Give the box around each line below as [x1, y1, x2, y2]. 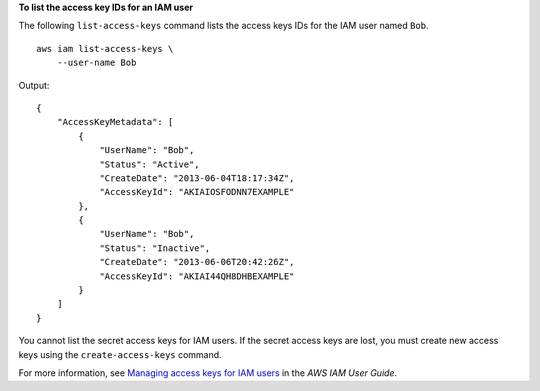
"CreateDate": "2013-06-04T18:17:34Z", [99, 172, 295, 184]
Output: [18, 79, 50, 91]
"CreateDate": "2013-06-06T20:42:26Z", [99, 256, 295, 268]
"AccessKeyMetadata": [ [56, 116, 174, 128]
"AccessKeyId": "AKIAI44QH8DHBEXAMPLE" [99, 270, 295, 282]
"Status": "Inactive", [99, 242, 211, 254]
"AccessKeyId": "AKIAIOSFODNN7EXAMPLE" [99, 186, 295, 198]
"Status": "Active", [99, 158, 200, 170]
